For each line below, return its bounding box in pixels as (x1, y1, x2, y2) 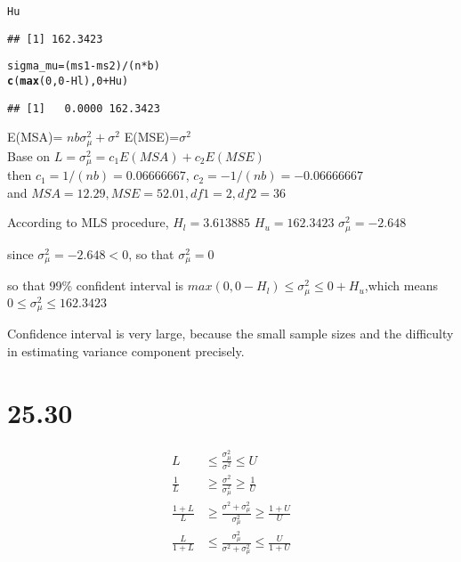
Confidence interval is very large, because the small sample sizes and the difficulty (7, 324, 454, 343)
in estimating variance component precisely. (7, 341, 245, 360)
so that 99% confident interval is (7, 276, 184, 295)
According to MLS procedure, (7, 213, 169, 232)
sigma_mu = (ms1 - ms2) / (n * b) (7, 60, 160, 73)
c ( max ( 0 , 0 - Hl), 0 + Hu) (7, 74, 129, 87)
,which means (364, 276, 438, 295)
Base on (7, 146, 51, 165)
